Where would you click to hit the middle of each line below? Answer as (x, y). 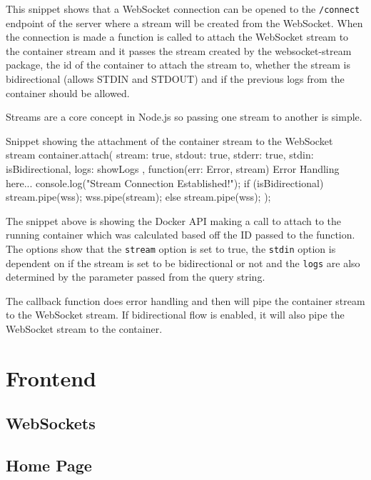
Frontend (51, 377)
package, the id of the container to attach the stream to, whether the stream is (178, 65)
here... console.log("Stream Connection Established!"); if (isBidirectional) (165, 182)
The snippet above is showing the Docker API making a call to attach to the (174, 220)
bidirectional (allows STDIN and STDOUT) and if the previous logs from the (175, 79)
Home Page (49, 465)
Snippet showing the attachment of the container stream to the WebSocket (169, 140)
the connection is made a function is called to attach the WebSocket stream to (177, 37)
